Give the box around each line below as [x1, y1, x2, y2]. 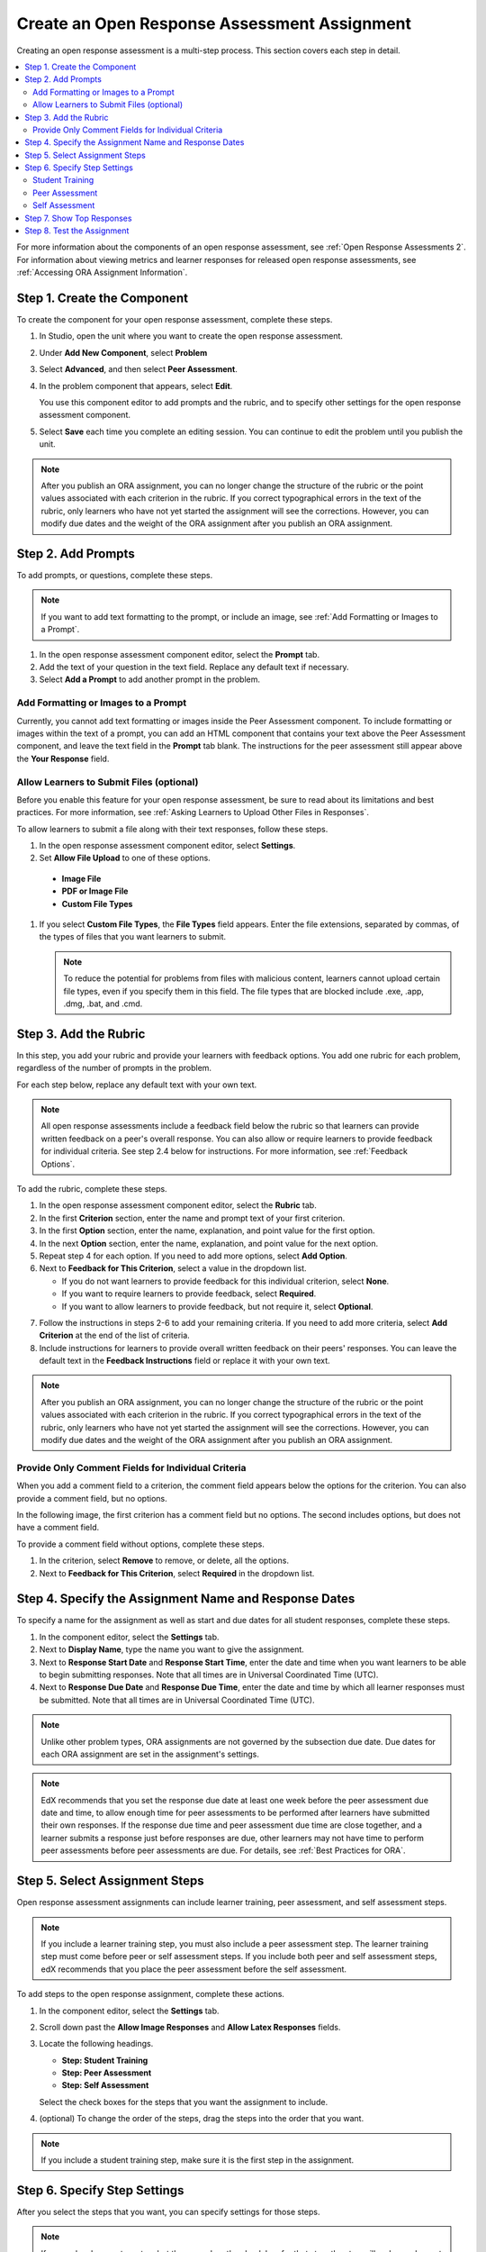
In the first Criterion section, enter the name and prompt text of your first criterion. [39, 1212, 346, 1223]
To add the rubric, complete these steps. [16, 1183, 167, 1194]
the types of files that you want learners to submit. [39, 931, 227, 942]
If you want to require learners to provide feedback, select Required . [61, 1288, 317, 1299]
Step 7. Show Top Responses [24, 213, 132, 223]
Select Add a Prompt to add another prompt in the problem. [39, 674, 261, 685]
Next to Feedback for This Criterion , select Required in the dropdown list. [39, 1567, 315, 1578]
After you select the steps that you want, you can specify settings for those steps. [16, 2206, 320, 2217]
